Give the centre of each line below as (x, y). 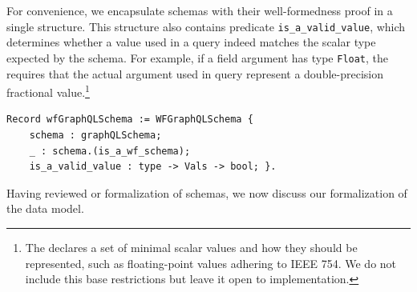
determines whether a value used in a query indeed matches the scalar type (191, 42)
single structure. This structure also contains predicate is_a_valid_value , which (206, 26)
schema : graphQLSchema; (95, 135)
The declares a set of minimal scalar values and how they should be (191, 247)
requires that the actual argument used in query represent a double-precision (195, 73)
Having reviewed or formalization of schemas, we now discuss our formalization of (207, 192)
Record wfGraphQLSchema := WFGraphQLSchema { (130, 120)
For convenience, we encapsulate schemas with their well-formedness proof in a (200, 10)
